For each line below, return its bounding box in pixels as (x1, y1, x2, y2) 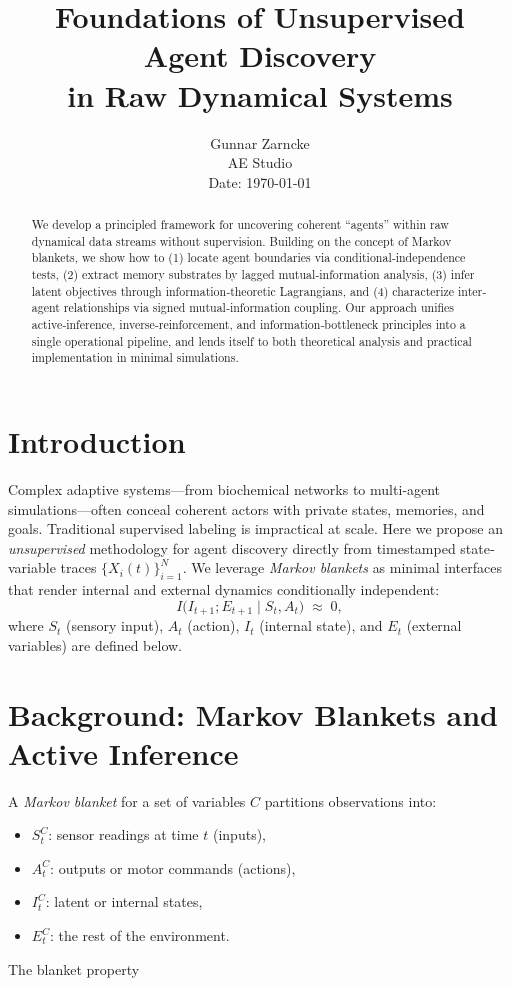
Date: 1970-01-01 (208, 171, 312, 192)
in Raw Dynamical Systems (67, 74, 453, 115)
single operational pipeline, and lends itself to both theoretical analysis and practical (31, 332, 472, 349)
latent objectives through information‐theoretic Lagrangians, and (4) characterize (31, 282, 455, 299)
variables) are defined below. (8, 634, 183, 655)
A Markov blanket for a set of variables (8, 790, 246, 811)
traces (60, 557, 97, 578)
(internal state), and (259, 615, 383, 636)
